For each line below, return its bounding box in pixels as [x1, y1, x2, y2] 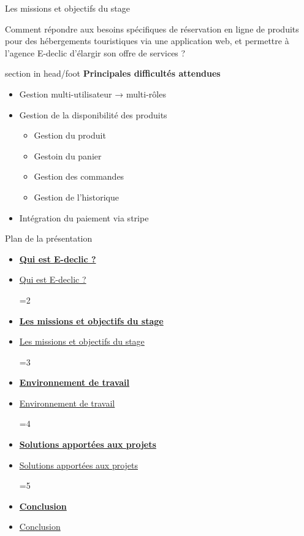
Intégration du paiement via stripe [19, 211, 149, 224]
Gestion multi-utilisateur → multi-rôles [19, 87, 166, 100]
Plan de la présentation [5, 232, 93, 245]
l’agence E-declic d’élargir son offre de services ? [5, 46, 186, 59]
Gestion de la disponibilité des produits [19, 108, 167, 121]
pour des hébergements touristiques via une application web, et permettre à [5, 34, 289, 47]
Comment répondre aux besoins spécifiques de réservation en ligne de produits [5, 22, 299, 35]
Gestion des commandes [34, 170, 124, 183]
